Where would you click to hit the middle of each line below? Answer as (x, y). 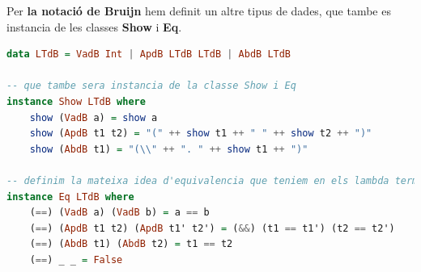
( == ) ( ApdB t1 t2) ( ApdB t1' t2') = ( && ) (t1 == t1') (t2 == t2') (212, 228)
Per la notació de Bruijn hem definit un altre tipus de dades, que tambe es (199, 10)
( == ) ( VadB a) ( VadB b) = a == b (119, 213)
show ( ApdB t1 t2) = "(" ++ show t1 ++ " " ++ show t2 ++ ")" (201, 134)
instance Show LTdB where (76, 101)
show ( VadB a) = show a (94, 117)
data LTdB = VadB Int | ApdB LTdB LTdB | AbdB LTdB (149, 54)
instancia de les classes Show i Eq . (94, 26)
